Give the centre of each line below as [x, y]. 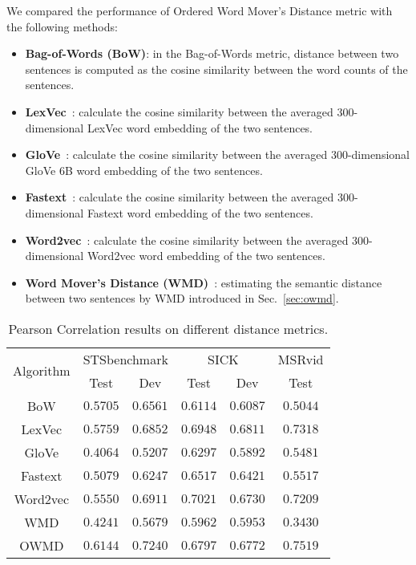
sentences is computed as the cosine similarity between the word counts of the [216, 69]
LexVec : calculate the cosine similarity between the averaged [179, 111]
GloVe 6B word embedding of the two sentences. [144, 170]
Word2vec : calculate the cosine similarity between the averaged [187, 240]
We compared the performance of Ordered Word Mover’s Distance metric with [200, 10]
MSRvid [301, 359]
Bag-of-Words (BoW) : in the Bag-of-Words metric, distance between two [212, 53]
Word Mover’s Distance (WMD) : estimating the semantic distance [204, 282]
